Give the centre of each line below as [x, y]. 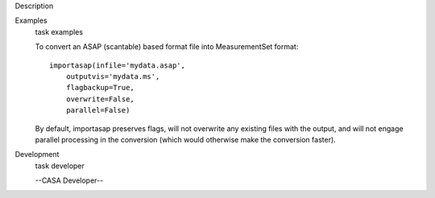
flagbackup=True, [100, 88]
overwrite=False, [100, 99]
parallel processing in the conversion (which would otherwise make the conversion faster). [185, 139]
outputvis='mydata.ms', [113, 76]
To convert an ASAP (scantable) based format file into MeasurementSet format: [167, 47]
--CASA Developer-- [69, 180]
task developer [60, 166]
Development [37, 155]
